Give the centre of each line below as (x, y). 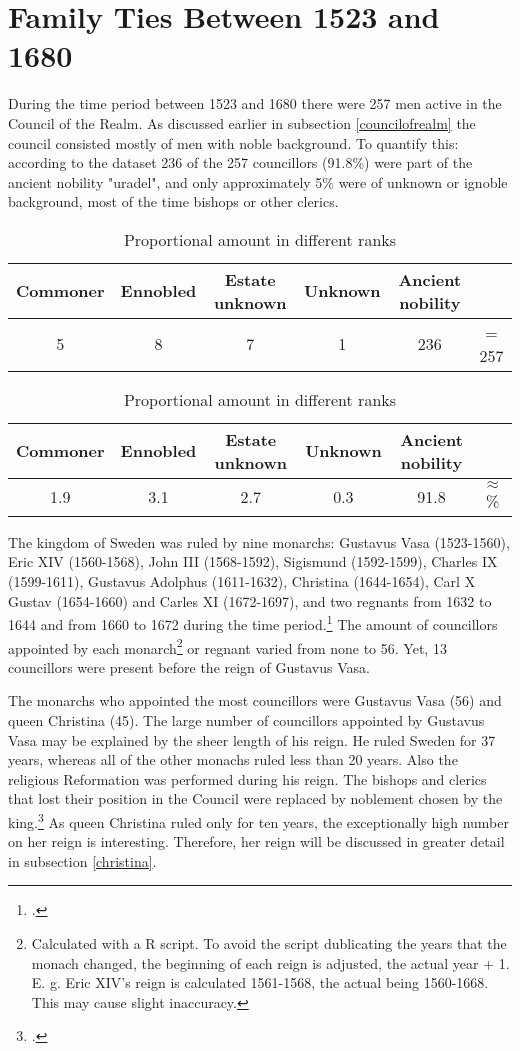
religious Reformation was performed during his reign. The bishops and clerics (247, 778)
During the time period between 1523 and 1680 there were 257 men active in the (255, 103)
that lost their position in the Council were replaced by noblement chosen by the (255, 798)
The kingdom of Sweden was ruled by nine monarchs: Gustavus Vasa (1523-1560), (259, 541)
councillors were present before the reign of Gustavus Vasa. (189, 666)
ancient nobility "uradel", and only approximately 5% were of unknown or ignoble (258, 181)
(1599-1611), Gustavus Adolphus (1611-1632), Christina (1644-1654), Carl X (242, 581)
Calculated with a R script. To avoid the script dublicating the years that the (269, 942)
